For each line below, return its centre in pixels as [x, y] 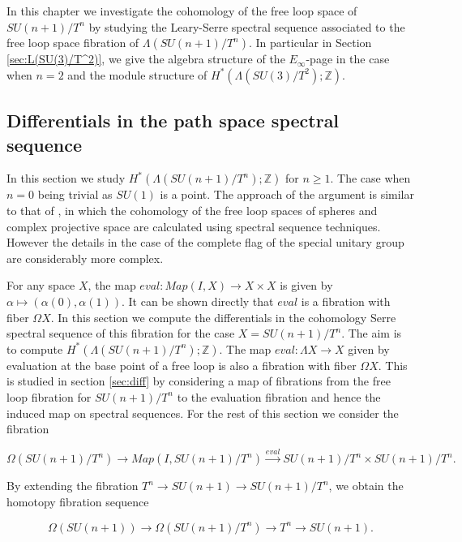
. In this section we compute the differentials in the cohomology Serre [223, 317]
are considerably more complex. [85, 258]
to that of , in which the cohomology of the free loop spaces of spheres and [192, 210]
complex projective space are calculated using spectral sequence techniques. [194, 226]
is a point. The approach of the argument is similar [287, 194]
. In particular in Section [310, 43]
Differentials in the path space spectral [173, 120]
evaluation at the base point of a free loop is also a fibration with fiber [182, 365]
